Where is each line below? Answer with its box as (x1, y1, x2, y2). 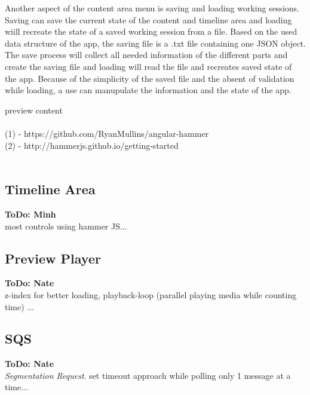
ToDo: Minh (5, 207, 56, 220)
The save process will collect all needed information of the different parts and (5, 48, 288, 61)
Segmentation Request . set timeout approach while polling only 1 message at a (5, 369, 291, 381)
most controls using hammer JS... (5, 219, 127, 232)
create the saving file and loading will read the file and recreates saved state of (5, 60, 292, 72)
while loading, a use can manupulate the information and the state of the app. (5, 84, 291, 96)
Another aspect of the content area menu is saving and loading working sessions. (5, 2, 299, 14)
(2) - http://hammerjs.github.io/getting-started (5, 139, 179, 151)
